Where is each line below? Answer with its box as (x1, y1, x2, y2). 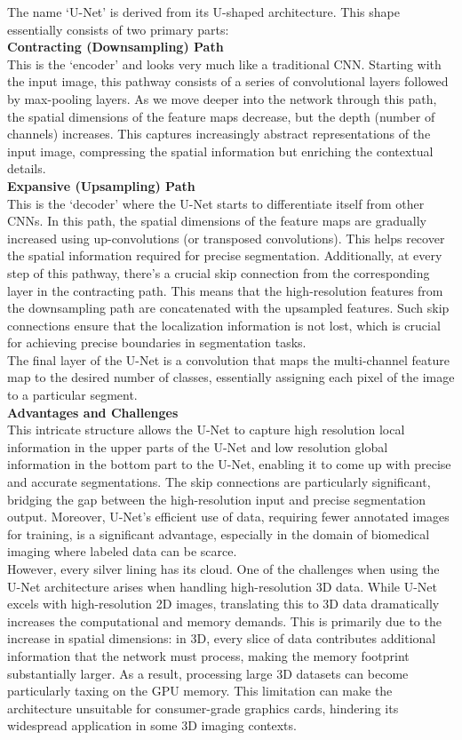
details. (7, 159, 46, 178)
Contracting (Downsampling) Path (7, 37, 224, 56)
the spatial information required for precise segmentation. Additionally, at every (7, 246, 442, 265)
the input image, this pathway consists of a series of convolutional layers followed (7, 72, 449, 91)
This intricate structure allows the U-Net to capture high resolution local (7, 420, 405, 439)
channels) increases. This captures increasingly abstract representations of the (7, 124, 431, 143)
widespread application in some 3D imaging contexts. (7, 716, 297, 735)
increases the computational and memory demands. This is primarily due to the (7, 611, 442, 630)
